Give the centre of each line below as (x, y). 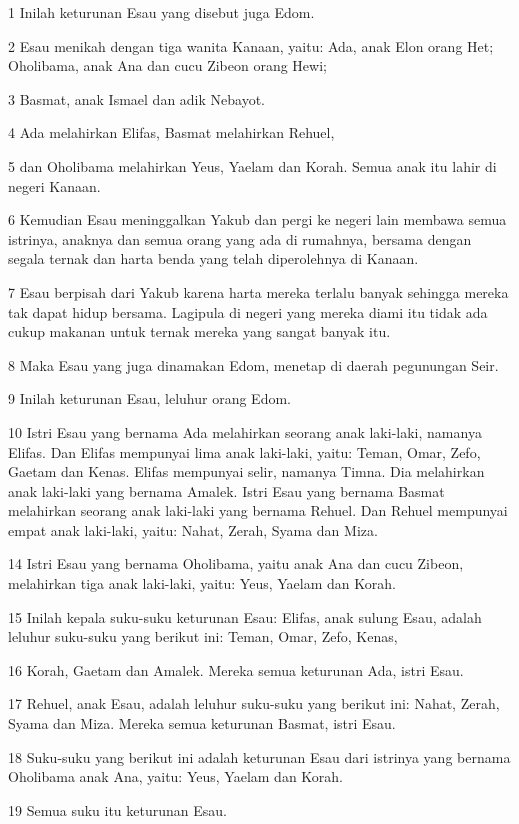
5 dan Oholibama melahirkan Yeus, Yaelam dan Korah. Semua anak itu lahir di (252, 165)
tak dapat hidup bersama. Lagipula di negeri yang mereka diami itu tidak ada (248, 311)
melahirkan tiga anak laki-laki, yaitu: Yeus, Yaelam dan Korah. (202, 583)
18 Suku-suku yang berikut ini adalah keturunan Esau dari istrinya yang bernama (259, 756)
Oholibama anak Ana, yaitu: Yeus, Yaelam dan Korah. (175, 776)
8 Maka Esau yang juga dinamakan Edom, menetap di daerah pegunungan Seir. (253, 364)
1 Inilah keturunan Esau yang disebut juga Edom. (161, 12)
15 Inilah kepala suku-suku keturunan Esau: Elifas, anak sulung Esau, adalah (245, 616)
